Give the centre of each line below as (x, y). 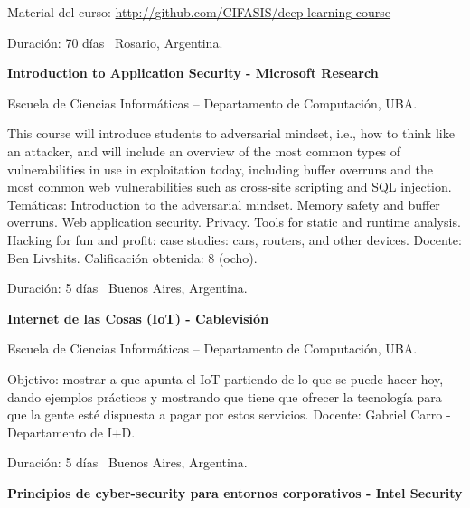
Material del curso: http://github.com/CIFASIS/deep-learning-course (199, 12)
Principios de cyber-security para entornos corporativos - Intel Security (235, 492)
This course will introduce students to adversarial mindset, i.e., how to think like (231, 133)
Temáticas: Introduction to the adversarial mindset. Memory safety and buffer (224, 204)
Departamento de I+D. (71, 432)
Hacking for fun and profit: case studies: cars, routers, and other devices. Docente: (235, 239)
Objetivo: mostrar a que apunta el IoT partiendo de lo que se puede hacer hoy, (226, 378)
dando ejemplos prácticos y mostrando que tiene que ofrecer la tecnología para (225, 396)
